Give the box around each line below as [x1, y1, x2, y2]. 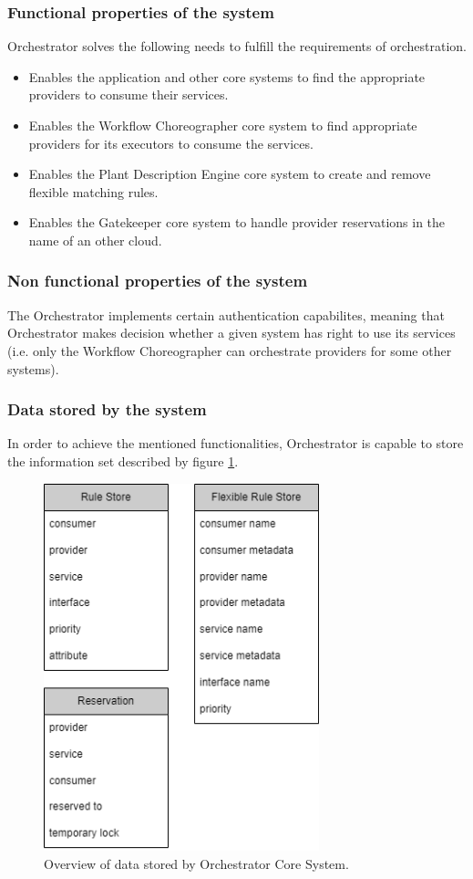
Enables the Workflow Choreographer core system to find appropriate [28, 116, 417, 134]
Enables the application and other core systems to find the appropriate [28, 67, 426, 86]
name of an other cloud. [28, 230, 162, 249]
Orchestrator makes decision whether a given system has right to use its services [7, 323, 456, 342]
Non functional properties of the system [7, 269, 308, 292]
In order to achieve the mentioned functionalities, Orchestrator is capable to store [7, 434, 464, 453]
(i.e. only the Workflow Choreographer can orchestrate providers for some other [7, 340, 452, 360]
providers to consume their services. [28, 85, 229, 104]
